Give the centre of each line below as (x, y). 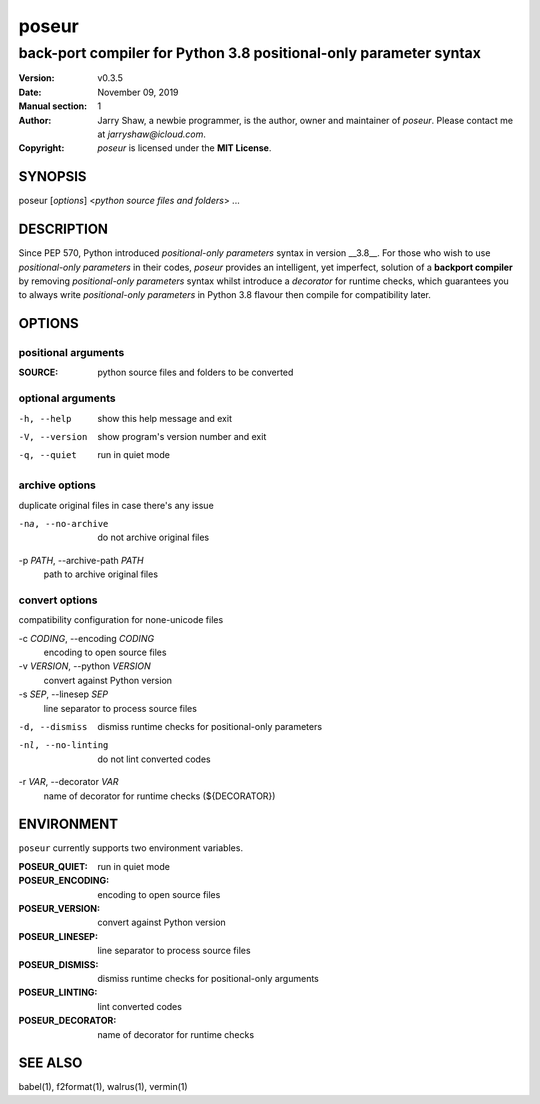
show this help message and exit (164, 418)
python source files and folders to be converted (195, 372)
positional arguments (71, 353)
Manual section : (53, 106)
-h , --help (45, 418)
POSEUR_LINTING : (58, 992)
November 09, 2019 (138, 92)
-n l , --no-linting (63, 745)
